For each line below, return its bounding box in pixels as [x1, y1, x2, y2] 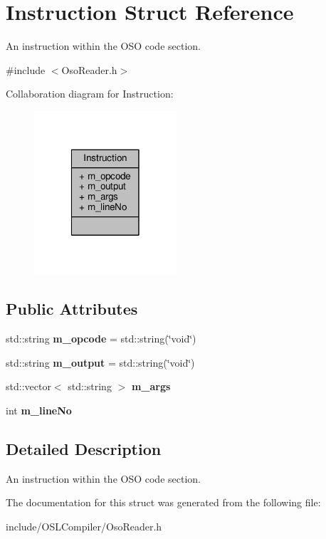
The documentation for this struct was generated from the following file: [6, 495, 321, 510]
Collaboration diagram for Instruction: [6, 86, 174, 101]
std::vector [6, 379, 51, 394]
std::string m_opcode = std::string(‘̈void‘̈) [6, 331, 196, 346]
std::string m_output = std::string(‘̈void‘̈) [6, 355, 195, 370]
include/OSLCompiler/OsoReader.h [6, 518, 162, 533]
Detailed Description [6, 437, 162, 459]
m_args [131, 379, 171, 394]
